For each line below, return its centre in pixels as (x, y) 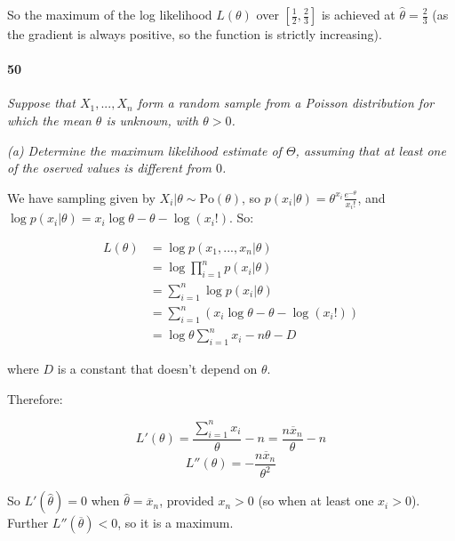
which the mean (49, 120)
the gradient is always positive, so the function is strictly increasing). (195, 34)
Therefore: (35, 398)
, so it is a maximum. (176, 523)
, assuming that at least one (371, 150)
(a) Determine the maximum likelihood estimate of (144, 150)
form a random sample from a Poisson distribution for (286, 103)
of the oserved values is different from (109, 168)
